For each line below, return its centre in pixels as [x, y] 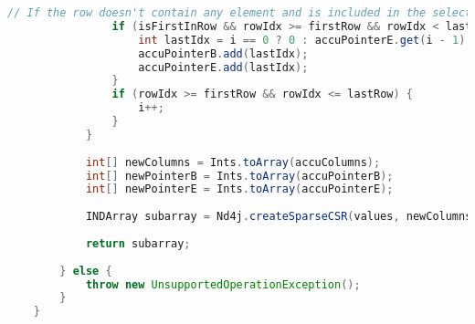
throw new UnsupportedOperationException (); [223, 284]
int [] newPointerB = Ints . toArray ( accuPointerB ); [239, 176]
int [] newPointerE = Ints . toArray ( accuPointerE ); [239, 189]
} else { [86, 271]
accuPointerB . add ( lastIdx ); [223, 53]
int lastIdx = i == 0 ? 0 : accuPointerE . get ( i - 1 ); [305, 40]
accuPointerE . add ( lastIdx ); [223, 67]
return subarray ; [138, 243]
